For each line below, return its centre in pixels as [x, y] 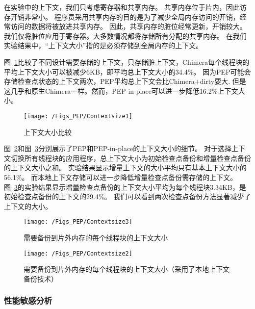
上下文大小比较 [48, 132]
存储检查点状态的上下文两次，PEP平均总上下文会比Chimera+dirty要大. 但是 [125, 81]
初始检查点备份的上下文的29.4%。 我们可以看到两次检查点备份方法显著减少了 [127, 196]
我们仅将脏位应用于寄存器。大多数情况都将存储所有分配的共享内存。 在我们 [125, 36]
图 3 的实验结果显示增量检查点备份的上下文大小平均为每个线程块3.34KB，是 [125, 187]
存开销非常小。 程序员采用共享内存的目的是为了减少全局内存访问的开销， [122, 16]
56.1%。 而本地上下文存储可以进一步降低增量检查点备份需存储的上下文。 [121, 177]
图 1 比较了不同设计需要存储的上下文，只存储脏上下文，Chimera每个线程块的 [127, 62]
